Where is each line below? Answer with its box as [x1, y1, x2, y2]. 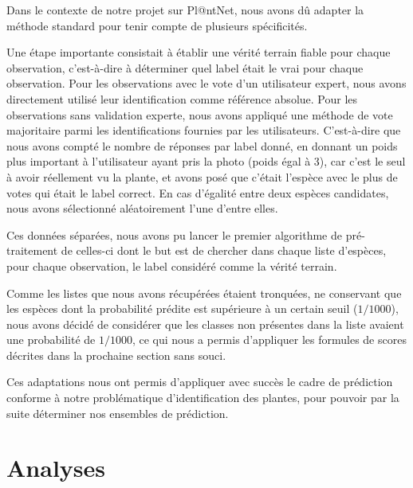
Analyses [6, 451, 105, 484]
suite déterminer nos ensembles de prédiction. [6, 404, 229, 421]
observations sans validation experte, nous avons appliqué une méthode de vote [6, 106, 393, 123]
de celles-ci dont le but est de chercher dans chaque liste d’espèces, [61, 242, 387, 259]
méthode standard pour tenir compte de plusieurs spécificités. [6, 17, 308, 33]
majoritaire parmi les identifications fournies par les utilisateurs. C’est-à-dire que [6, 122, 401, 139]
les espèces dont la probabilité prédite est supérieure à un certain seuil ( [6, 300, 358, 317]
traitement [6, 242, 58, 259]
